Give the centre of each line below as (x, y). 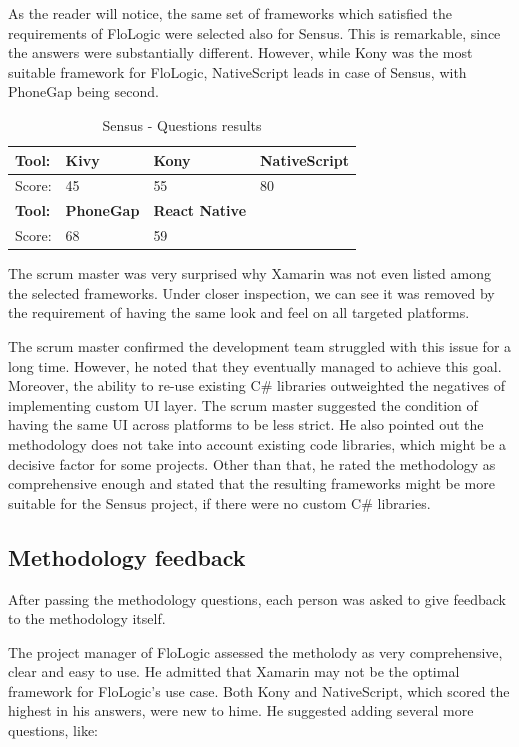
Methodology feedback (127, 556)
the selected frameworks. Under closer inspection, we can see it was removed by (251, 292)
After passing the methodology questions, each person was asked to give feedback (257, 598)
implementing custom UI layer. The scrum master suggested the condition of (243, 404)
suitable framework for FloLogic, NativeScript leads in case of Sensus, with (237, 71)
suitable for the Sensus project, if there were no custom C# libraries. (219, 502)
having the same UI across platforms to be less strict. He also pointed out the (246, 424)
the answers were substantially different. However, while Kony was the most (240, 52)
